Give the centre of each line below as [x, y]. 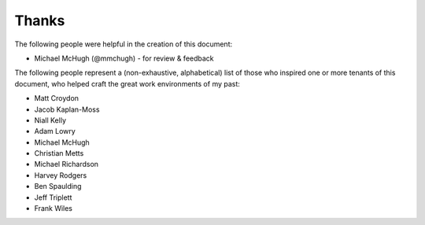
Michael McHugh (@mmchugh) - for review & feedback [124, 58]
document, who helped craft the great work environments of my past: [127, 83]
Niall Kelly [50, 120]
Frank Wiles [54, 208]
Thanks [40, 20]
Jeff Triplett [53, 197]
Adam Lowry [55, 131]
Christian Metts [59, 153]
